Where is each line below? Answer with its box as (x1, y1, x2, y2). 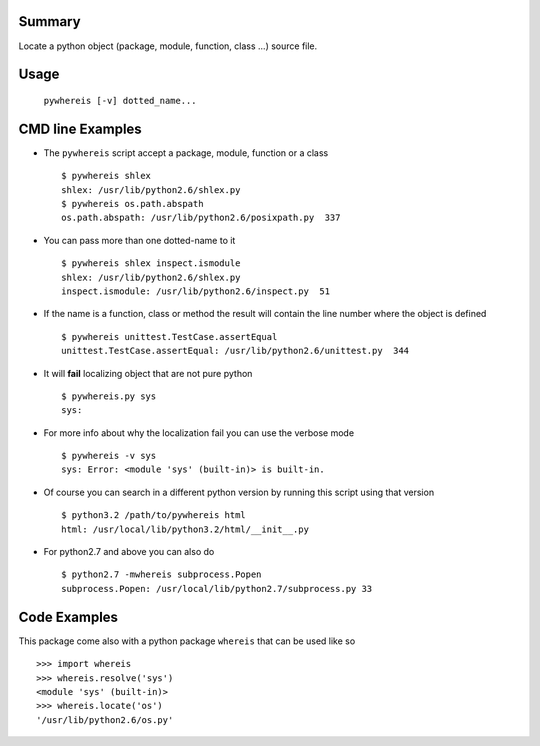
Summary (18, 13, 81, 30)
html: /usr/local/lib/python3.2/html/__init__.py (61, 523, 310, 535)
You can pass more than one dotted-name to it (43, 234, 236, 246)
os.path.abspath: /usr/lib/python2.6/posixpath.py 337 (61, 212, 341, 224)
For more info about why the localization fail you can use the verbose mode (43, 426, 355, 439)
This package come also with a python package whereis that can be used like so (18, 635, 356, 647)
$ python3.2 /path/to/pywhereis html (61, 510, 247, 521)
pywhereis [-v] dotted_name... (43, 95, 197, 106)
